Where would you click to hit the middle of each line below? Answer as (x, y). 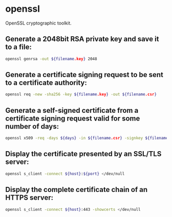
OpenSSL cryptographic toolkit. (38, 23)
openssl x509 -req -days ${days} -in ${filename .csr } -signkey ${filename (87, 138)
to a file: (18, 47)
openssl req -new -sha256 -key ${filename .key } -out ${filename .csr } (81, 94)
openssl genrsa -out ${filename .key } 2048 (51, 59)
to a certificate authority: (46, 83)
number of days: (32, 126)
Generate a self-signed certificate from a (72, 110)
